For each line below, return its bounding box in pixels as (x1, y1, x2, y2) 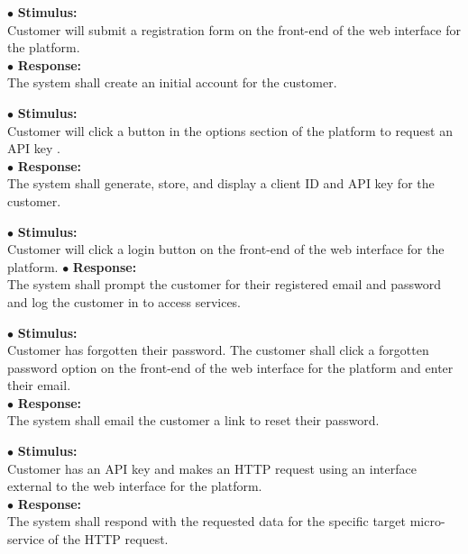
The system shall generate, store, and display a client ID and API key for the (7, 174, 435, 193)
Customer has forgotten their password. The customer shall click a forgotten (7, 341, 429, 359)
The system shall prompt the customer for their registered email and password (7, 275, 442, 294)
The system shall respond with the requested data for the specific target (7, 512, 406, 531)
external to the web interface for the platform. (7, 477, 262, 495)
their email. (7, 376, 71, 395)
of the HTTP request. (48, 530, 169, 549)
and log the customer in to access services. (7, 292, 242, 311)
